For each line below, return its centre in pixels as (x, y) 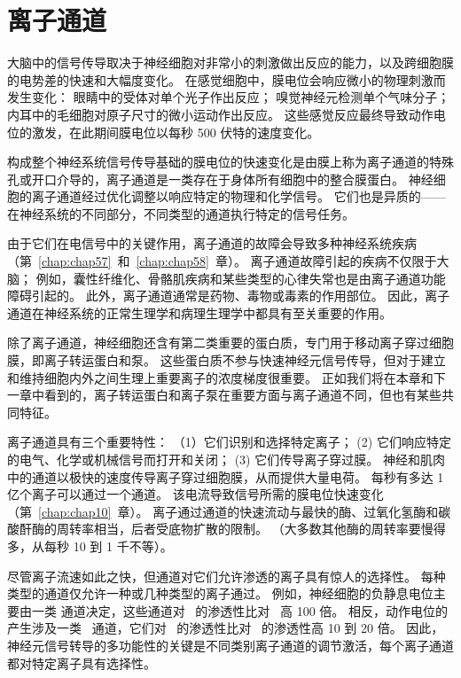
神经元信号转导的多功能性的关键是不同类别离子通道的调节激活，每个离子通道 (230, 645)
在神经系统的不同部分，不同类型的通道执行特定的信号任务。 (181, 213)
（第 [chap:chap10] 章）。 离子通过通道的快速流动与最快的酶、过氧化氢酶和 (223, 511)
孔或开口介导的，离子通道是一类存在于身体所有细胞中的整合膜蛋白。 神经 (220, 179)
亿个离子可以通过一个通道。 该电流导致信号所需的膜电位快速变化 (195, 494)
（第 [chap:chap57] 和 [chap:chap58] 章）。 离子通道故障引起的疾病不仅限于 (222, 261)
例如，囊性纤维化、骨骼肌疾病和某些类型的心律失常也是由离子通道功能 (241, 278)
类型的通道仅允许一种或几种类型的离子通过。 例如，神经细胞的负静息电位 (220, 593)
